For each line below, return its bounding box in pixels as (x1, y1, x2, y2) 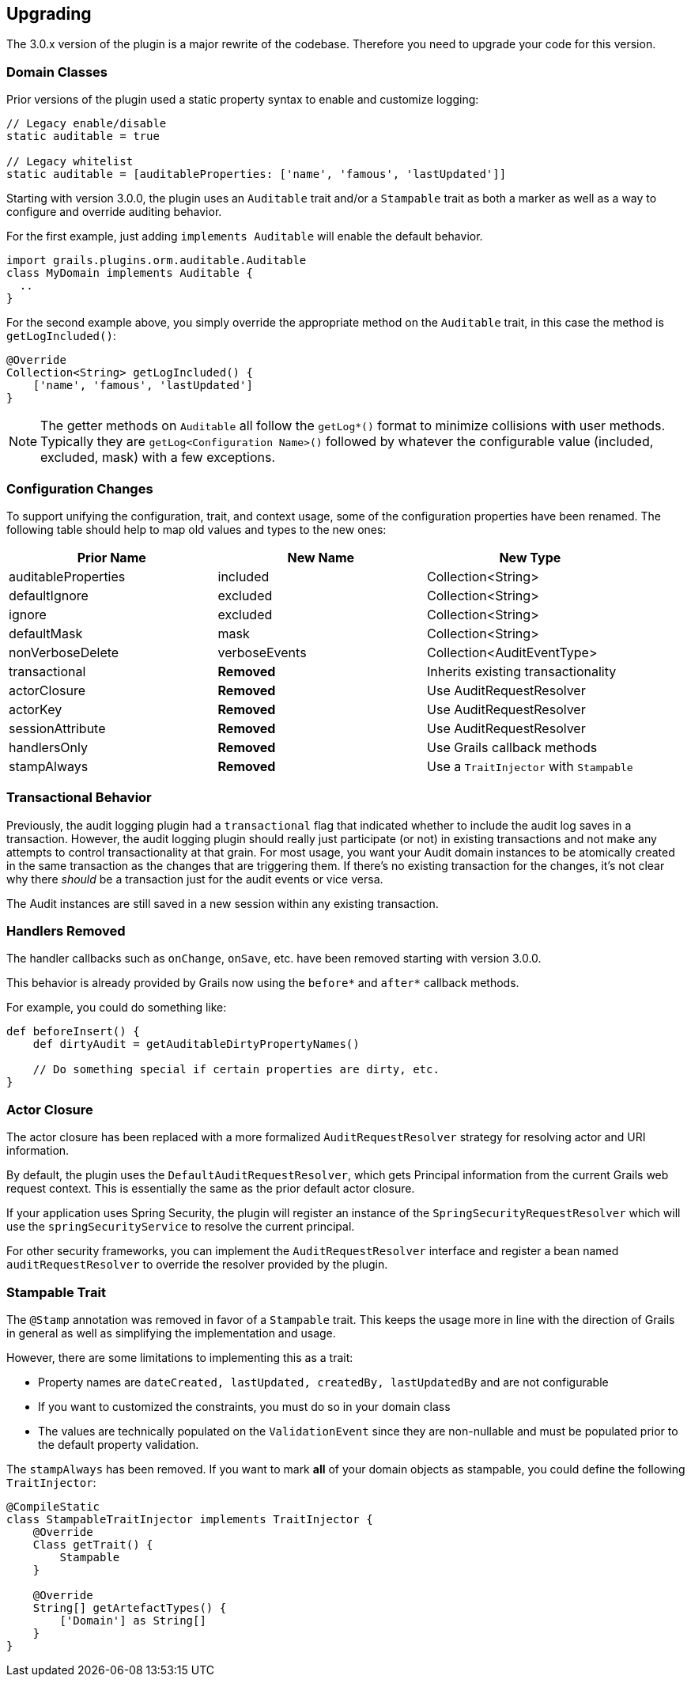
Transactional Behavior (6, 789, 152, 806)
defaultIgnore (9, 587, 89, 603)
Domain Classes (6, 63, 108, 80)
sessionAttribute (9, 720, 106, 736)
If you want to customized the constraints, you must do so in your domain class (38, 1399, 451, 1413)
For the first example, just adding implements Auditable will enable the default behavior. (6, 229, 483, 244)
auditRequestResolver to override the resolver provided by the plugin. (6, 1258, 388, 1272)
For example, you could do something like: (6, 1000, 227, 1015)
